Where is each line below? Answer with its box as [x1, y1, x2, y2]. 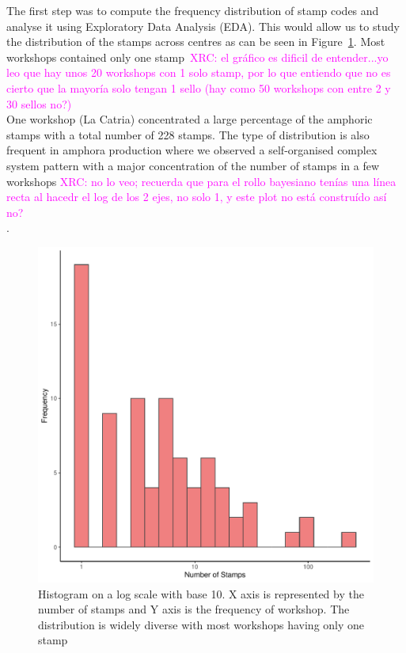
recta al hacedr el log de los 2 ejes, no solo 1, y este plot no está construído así [6, 188, 387, 205]
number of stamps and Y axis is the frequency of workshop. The [38, 601, 350, 617]
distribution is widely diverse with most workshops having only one [38, 616, 365, 632]
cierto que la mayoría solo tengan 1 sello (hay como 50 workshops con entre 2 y [6, 79, 391, 96]
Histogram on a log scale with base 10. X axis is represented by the [38, 585, 364, 602]
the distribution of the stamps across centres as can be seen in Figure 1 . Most [6, 33, 385, 50]
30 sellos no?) [6, 95, 72, 112]
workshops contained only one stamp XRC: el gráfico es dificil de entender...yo [6, 48, 389, 65]
